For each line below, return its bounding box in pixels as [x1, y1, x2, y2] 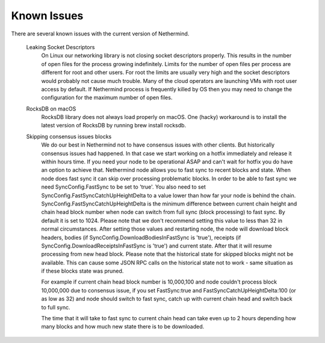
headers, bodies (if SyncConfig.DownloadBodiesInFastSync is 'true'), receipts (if [41, 234, 241, 241]
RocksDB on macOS [26, 105, 76, 112]
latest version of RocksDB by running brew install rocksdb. [41, 122, 187, 129]
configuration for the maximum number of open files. [41, 94, 173, 102]
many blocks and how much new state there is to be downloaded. [41, 323, 205, 330]
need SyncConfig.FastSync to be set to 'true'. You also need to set [41, 183, 206, 190]
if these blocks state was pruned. [41, 267, 124, 275]
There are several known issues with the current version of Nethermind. [11, 30, 190, 37]
